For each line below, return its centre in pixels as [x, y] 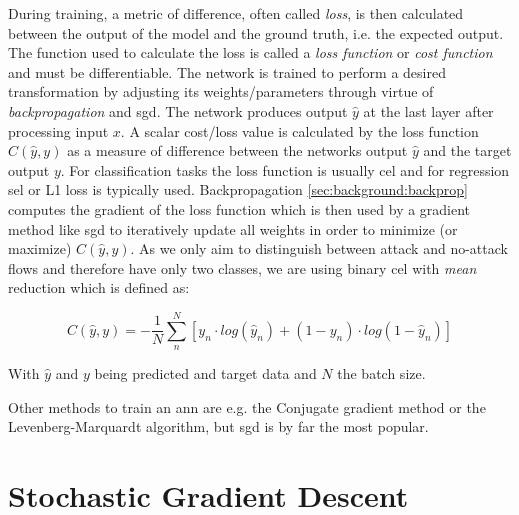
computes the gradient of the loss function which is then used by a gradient [239, 208]
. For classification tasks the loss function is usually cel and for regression [285, 169]
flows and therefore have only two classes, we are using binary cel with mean [242, 267]
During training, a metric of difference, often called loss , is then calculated [236, 13]
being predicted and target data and [205, 373]
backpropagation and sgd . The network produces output [178, 110]
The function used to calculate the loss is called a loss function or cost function [250, 52]
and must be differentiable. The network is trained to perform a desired [227, 71]
